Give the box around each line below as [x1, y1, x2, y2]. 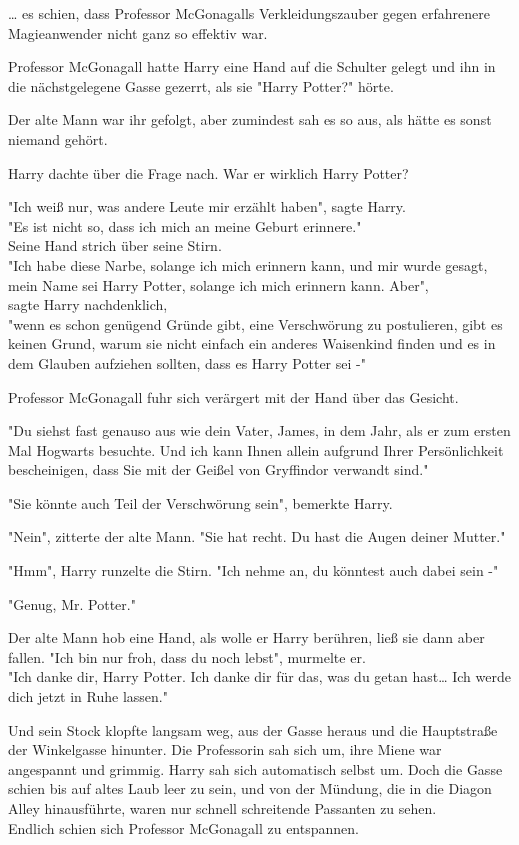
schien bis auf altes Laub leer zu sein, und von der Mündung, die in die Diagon [8, 778, 492, 799]
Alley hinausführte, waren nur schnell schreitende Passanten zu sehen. [8, 798, 437, 818]
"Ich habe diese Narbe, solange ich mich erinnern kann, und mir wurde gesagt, [8, 254, 488, 275]
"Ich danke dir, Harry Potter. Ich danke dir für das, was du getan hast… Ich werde [8, 666, 511, 687]
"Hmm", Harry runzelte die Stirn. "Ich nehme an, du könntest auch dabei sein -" [8, 560, 499, 581]
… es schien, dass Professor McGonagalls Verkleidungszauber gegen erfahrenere [8, 3, 490, 23]
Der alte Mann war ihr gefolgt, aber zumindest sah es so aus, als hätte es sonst [8, 109, 492, 130]
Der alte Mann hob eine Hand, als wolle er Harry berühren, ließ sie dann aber [8, 627, 485, 648]
